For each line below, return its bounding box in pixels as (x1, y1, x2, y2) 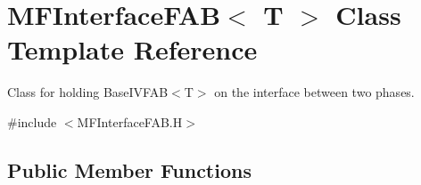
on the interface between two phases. (214, 83, 415, 101)
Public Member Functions (7, 156, 252, 183)
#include (7, 112, 57, 131)
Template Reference (7, 31, 258, 68)
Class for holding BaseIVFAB (7, 83, 169, 101)
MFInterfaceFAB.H (77, 112, 183, 131)
